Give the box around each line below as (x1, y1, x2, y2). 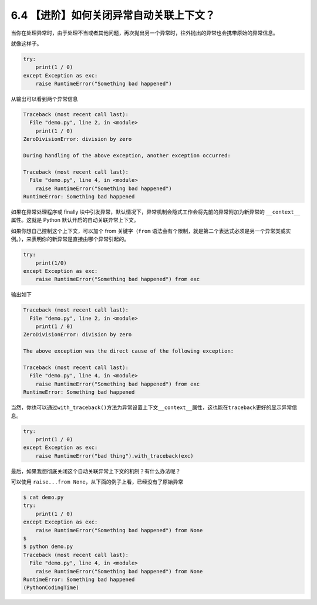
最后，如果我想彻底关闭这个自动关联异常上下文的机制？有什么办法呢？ (11, 467, 181, 475)
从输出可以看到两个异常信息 (11, 96, 78, 103)
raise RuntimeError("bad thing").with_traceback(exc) (35, 452, 194, 459)
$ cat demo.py (23, 494, 64, 501)
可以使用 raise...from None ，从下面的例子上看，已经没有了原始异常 (11, 478, 184, 485)
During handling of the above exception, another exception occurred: (23, 153, 231, 159)
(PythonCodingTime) (23, 584, 79, 591)
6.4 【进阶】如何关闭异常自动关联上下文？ (11, 9, 215, 22)
